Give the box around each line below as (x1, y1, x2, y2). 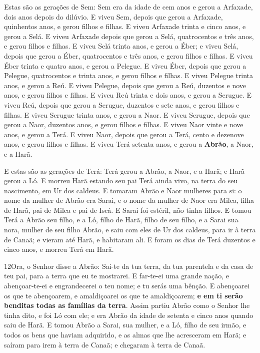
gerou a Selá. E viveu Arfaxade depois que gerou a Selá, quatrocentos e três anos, (4, 31, 254, 41)
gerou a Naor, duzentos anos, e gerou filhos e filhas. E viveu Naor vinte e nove (4, 119, 243, 130)
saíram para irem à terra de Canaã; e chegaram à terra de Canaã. (4, 339, 205, 349)
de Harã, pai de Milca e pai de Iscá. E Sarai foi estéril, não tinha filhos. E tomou (4, 204, 251, 215)
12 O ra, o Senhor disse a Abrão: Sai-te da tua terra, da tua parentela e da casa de (4, 260, 253, 271)
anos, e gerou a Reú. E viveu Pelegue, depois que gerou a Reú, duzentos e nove (4, 80, 246, 90)
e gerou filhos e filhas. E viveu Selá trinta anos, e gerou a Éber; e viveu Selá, (4, 41, 238, 51)
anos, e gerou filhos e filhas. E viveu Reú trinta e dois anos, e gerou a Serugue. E (4, 90, 251, 100)
